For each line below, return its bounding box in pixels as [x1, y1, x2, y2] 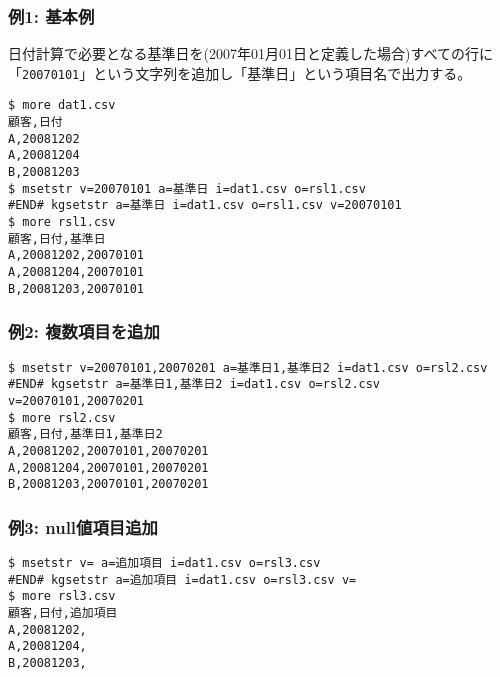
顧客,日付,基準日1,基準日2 [8, 427, 163, 442]
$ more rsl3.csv [8, 589, 116, 604]
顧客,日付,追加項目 [8, 606, 118, 620]
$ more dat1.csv [8, 98, 116, 113]
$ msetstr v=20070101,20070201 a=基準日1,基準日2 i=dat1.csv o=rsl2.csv [8, 360, 488, 375]
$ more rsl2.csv [8, 410, 116, 425]
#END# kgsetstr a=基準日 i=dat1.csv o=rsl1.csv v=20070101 [8, 198, 402, 213]
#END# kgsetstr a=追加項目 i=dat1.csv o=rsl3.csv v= [8, 572, 357, 587]
